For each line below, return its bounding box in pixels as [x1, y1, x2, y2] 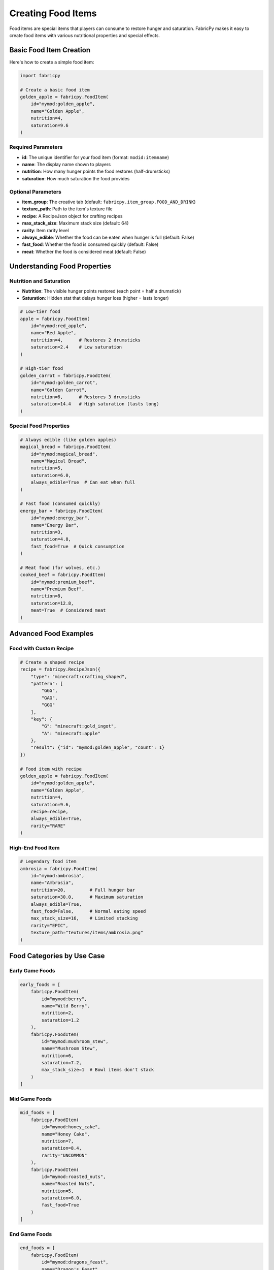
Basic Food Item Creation [9, 46, 91, 54]
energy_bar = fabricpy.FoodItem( [20, 508, 104, 514]
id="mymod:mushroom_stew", [41, 1038, 109, 1044]
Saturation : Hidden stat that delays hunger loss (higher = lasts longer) [22, 295, 169, 301]
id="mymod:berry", [41, 996, 87, 1002]
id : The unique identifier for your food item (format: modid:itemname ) [22, 154, 169, 160]
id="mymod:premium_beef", [30, 579, 95, 585]
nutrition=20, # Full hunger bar [30, 887, 135, 893]
